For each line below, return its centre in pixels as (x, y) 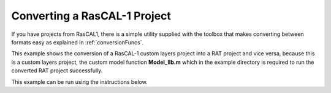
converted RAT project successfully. (57, 71)
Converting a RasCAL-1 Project (91, 16)
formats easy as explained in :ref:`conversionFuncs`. (78, 42)
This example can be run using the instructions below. (80, 81)
